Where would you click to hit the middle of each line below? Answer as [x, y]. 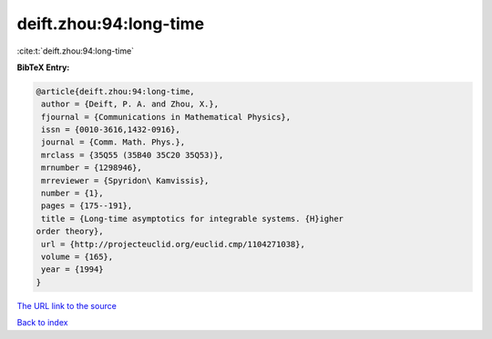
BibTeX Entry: [43, 67]
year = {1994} [72, 269]
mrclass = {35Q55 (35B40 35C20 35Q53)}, [133, 155]
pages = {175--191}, [87, 206]
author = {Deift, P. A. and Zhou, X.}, [130, 104]
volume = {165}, [77, 257]
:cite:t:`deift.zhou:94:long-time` [76, 51]
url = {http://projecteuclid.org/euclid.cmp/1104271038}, [173, 244]
